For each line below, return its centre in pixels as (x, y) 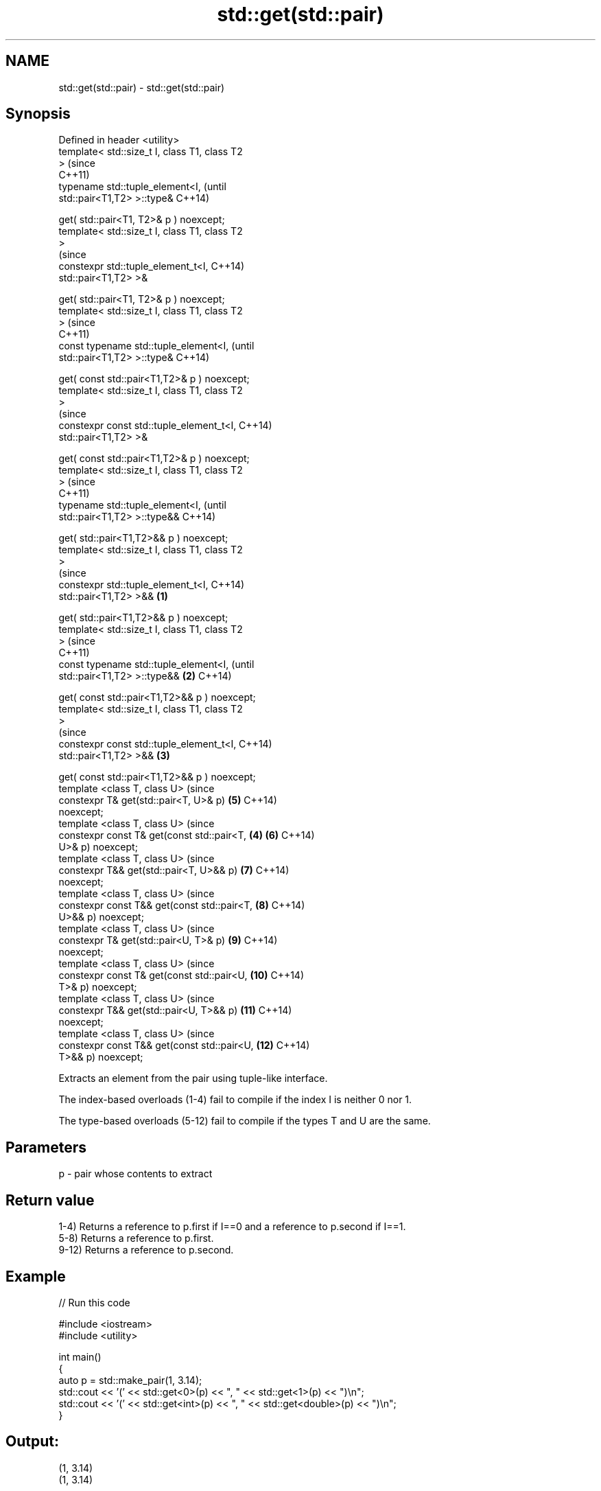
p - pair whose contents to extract (135, 1174)
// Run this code (94, 1302)
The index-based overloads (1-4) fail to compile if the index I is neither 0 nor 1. (235, 1100)
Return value (50, 1200)
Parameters (46, 1147)
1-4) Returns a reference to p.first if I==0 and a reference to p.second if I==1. (232, 1227)
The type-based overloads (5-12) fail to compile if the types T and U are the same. (245, 1121)
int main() (80, 1356)
